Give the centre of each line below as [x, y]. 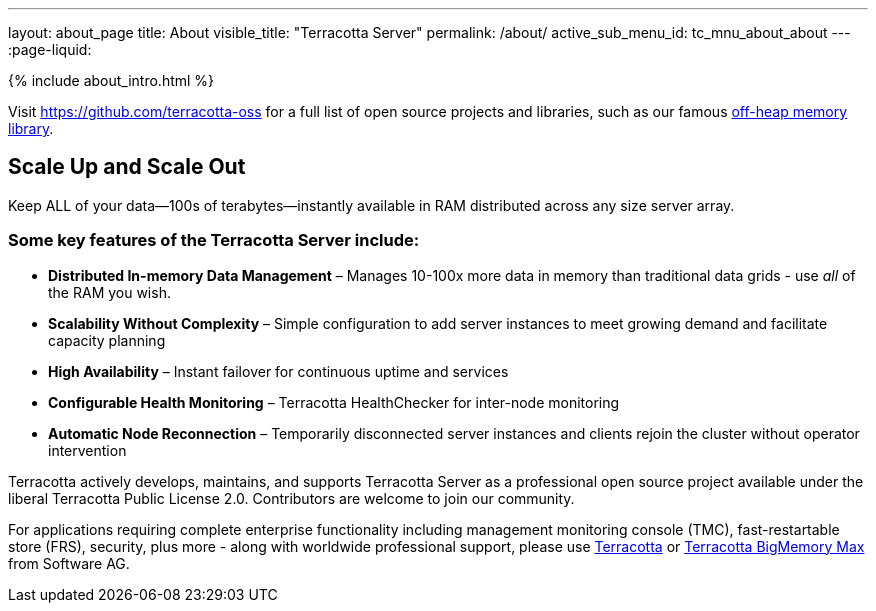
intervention [87, 450]
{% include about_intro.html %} [111, 80]
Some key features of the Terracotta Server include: [214, 240]
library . [31, 128]
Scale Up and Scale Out [127, 167]
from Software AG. [69, 563]
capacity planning [107, 340]
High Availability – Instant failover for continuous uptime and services [278, 371]
